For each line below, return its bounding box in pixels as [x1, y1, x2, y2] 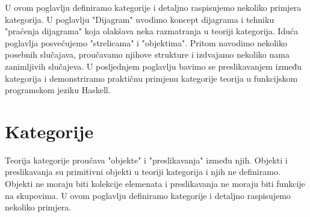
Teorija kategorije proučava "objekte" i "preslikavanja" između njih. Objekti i [5, 153, 288, 166]
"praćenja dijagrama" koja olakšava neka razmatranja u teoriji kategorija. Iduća [5, 25, 299, 37]
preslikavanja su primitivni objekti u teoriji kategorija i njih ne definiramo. [5, 165, 281, 178]
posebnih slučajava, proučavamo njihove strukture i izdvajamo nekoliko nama [5, 48, 290, 61]
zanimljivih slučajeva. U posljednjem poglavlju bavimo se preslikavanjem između [5, 60, 302, 72]
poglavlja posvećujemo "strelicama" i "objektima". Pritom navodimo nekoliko [5, 36, 287, 49]
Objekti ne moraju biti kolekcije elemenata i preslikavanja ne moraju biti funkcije [5, 177, 305, 190]
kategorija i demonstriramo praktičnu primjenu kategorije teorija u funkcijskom [5, 72, 298, 84]
